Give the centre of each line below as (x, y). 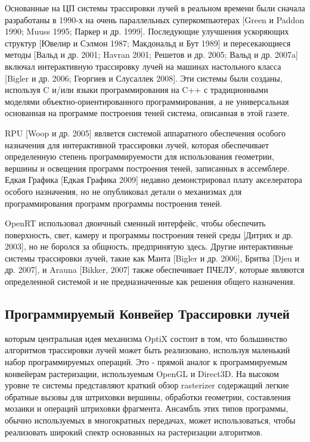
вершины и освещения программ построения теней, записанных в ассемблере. (147, 168)
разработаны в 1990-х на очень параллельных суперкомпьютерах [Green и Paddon (155, 19)
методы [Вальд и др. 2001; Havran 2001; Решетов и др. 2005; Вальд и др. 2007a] (151, 55)
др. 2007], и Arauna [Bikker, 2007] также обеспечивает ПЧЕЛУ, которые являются (155, 270)
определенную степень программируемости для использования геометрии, (139, 156)
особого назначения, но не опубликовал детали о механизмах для (123, 191)
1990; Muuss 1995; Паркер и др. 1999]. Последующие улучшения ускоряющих (147, 31)
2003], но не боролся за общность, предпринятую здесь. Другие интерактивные (149, 246)
